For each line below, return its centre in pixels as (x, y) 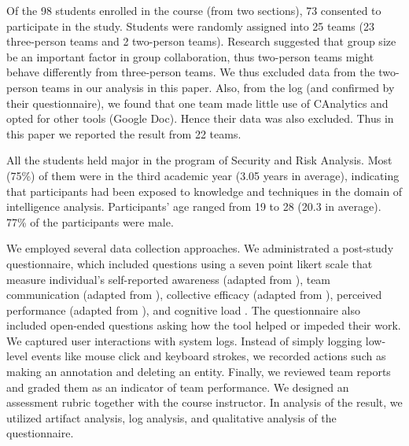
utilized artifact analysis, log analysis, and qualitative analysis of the (171, 417)
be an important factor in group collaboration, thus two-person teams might (190, 56)
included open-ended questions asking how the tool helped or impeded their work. (204, 325)
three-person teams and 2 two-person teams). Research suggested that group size (201, 41)
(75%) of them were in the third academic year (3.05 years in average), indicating (203, 175)
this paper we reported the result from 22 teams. (124, 133)
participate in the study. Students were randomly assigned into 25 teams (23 (190, 26)
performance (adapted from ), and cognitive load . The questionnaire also (183, 310)
